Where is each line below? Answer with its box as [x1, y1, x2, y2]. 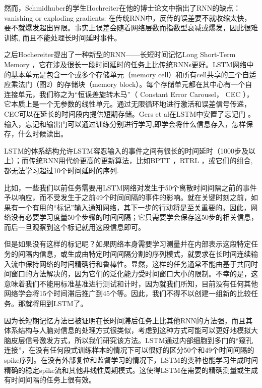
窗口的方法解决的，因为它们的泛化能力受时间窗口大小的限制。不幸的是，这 [11, 268, 258, 279]
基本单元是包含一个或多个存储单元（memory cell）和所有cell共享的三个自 [11, 69, 249, 79]
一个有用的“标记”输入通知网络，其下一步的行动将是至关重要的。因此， [18, 202, 251, 212]
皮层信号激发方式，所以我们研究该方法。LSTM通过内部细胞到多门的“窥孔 [11, 334, 253, 345]
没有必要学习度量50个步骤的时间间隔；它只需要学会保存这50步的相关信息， [11, 212, 258, 222]
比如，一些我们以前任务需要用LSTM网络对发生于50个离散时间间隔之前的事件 [4, 182, 257, 192]
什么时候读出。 [18, 128, 68, 139]
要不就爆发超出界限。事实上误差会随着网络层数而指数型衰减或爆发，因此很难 [4, 22, 258, 33]
